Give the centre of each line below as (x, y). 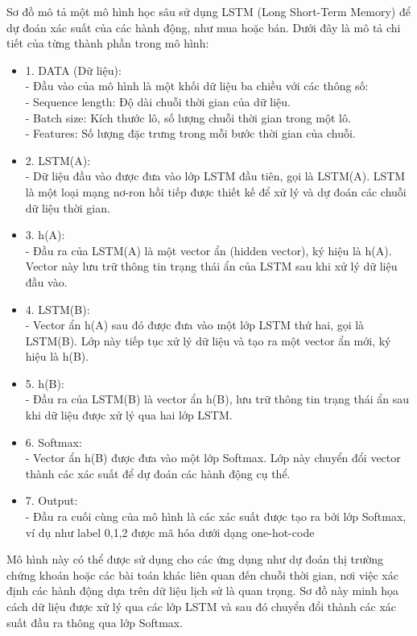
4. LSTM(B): (58, 309)
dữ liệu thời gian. (68, 207)
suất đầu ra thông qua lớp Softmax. (95, 622)
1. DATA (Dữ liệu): (73, 70)
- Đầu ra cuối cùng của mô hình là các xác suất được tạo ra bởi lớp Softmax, (216, 516)
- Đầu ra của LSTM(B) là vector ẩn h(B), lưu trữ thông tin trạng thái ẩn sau (217, 399)
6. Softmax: (54, 442)
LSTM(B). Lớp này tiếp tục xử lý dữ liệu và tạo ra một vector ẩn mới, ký (208, 340)
